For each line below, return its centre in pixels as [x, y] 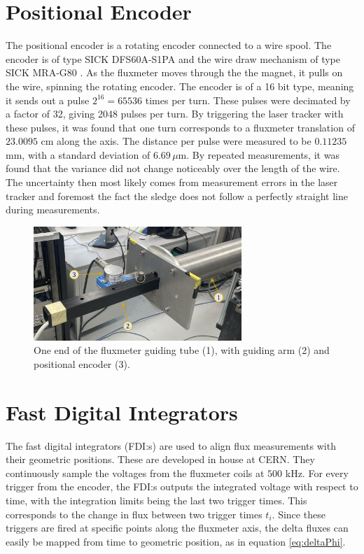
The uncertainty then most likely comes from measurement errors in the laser [172, 182]
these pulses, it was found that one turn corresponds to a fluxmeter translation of [180, 127]
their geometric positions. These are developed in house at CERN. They [160, 459]
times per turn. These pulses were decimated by [248, 100]
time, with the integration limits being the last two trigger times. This [156, 500]
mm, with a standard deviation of [78, 154]
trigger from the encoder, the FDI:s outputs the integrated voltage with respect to [182, 486]
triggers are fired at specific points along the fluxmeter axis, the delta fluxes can [177, 528]
